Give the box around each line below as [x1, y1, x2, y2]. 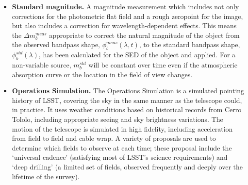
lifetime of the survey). [12, 171, 80, 181]
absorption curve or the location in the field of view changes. [12, 69, 193, 79]
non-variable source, [12, 59, 71, 69]
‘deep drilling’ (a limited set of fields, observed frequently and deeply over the [12, 161, 243, 171]
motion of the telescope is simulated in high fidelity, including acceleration [12, 123, 233, 134]
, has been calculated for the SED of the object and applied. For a [38, 50, 236, 60]
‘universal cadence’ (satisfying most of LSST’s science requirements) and [12, 152, 228, 162]
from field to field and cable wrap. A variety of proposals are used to [12, 133, 216, 143]
